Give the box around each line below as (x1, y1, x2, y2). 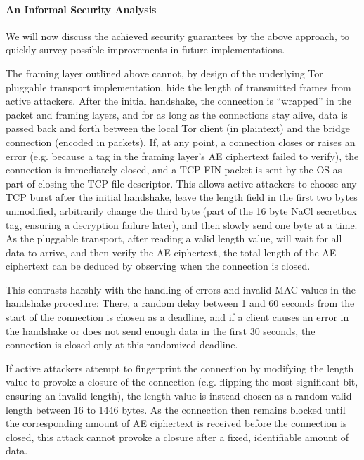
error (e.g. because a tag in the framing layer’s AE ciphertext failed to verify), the (6, 148, 359, 163)
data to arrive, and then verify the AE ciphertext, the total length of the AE (6, 244, 337, 259)
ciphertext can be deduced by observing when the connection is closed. (6, 258, 311, 273)
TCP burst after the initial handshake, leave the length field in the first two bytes (6, 190, 358, 204)
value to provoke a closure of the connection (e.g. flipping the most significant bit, (6, 374, 358, 389)
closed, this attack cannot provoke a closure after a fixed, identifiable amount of (6, 429, 349, 444)
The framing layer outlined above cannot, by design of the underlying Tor (6, 65, 323, 80)
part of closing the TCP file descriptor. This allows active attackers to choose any (6, 176, 357, 190)
